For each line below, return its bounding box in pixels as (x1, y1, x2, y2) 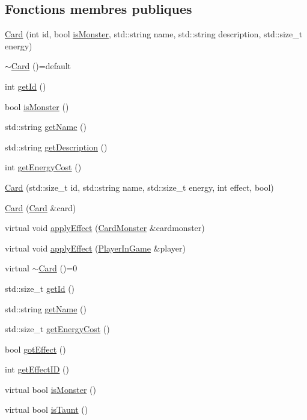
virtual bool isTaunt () (5, 403, 88, 416)
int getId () (5, 79, 46, 92)
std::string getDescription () (5, 140, 108, 153)
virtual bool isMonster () (5, 383, 96, 395)
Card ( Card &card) (5, 201, 76, 214)
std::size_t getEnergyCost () (5, 323, 110, 335)
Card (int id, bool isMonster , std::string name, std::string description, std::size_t (5, 28, 303, 40)
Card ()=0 (38, 262, 78, 274)
